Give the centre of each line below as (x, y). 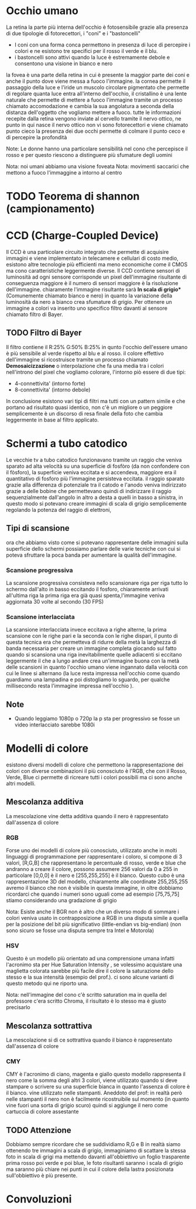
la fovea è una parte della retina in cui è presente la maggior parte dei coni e (98, 75)
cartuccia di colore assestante (42, 1111)
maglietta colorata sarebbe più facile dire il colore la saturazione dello (90, 971)
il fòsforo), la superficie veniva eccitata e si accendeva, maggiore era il (91, 472)
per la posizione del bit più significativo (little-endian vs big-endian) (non (94, 925)
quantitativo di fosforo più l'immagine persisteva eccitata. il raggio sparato (95, 478)
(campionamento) (51, 209)
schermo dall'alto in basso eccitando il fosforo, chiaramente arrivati (87, 589)
